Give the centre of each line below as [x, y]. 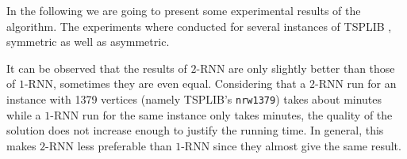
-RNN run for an [355, 83]
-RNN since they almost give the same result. [291, 145]
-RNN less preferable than [109, 145]
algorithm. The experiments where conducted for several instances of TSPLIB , [199, 26]
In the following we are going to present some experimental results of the [184, 10]
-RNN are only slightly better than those [296, 68]
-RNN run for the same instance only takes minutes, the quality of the [221, 114]
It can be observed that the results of [97, 68]
